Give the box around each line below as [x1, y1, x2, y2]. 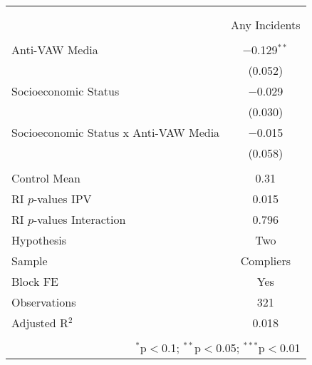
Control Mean [11, 170, 80, 186]
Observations [11, 294, 76, 310]
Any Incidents [231, 16, 301, 33]
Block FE [11, 273, 59, 289]
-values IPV [33, 190, 92, 207]
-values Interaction [33, 211, 126, 227]
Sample [11, 252, 48, 269]
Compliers [240, 252, 291, 269]
